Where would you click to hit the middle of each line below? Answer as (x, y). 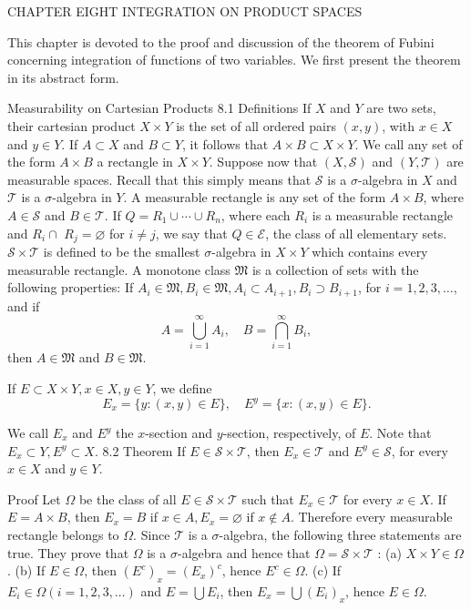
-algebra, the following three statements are (340, 534)
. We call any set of (409, 143)
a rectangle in (135, 162)
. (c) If (323, 570)
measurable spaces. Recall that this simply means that (159, 179)
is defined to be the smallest (122, 251)
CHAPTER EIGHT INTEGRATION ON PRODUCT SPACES (185, 11)
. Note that (400, 433)
